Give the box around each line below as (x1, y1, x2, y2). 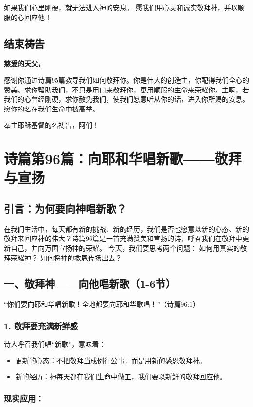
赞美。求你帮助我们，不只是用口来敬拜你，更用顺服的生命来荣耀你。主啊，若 (4, 84, 249, 94)
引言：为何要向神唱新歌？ (4, 201, 126, 216)
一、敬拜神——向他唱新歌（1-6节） (4, 276, 176, 291)
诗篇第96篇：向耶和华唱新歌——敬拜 (4, 148, 242, 168)
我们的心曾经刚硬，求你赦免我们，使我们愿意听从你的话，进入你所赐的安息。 (4, 94, 249, 104)
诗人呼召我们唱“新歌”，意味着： (4, 339, 106, 349)
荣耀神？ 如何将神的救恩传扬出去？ (10, 252, 122, 262)
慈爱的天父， (4, 58, 45, 69)
